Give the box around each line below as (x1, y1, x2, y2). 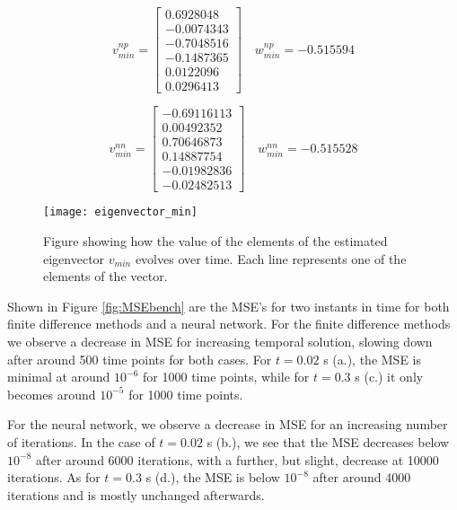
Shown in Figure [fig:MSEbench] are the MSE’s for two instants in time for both (7, 296, 450, 315)
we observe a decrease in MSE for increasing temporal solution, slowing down (7, 332, 433, 350)
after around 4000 (312, 468, 411, 487)
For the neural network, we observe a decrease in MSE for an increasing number (7, 415, 448, 434)
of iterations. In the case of (7, 432, 155, 451)
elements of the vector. (43, 267, 168, 286)
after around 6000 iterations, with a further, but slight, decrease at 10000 (35, 450, 439, 469)
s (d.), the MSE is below (145, 468, 280, 487)
